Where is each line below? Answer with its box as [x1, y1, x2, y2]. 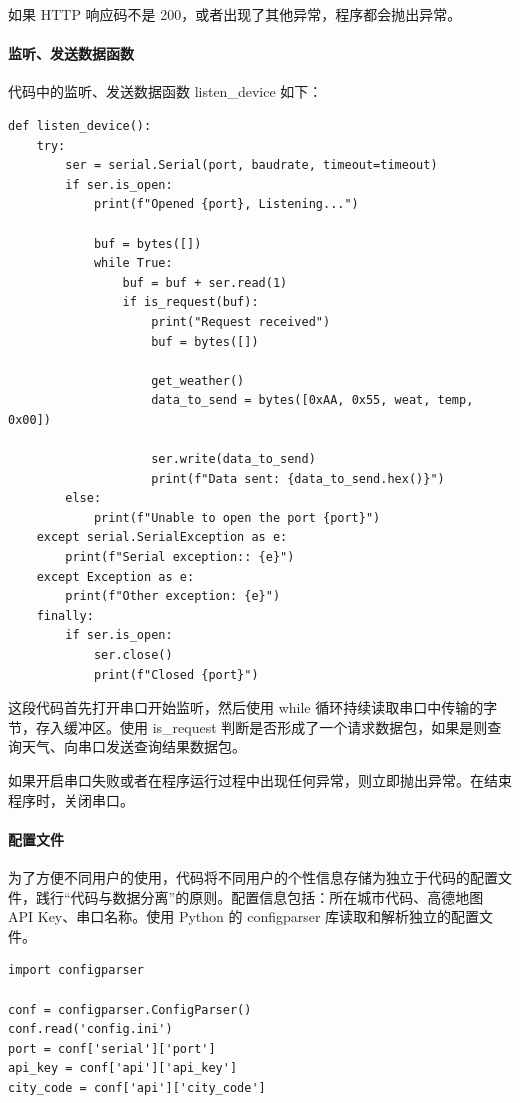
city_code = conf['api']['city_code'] [8, 1080, 266, 1095]
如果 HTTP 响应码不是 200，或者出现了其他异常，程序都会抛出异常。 [8, 4, 462, 24]
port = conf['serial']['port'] [8, 1041, 216, 1056]
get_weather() [151, 373, 245, 388]
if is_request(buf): [122, 295, 259, 310]
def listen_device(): [8, 118, 152, 133]
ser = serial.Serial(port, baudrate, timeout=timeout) [65, 158, 438, 173]
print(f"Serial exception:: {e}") [65, 550, 295, 565]
